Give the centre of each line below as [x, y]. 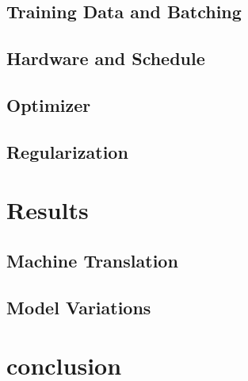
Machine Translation [92, 260]
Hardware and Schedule [106, 58]
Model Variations [79, 307]
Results [48, 210]
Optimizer [49, 104]
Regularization [67, 151]
